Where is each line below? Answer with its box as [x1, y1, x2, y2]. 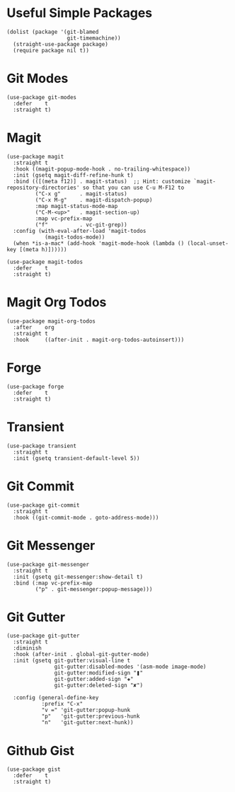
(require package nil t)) [13, 47, 90, 54]
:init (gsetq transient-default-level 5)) [13, 454, 140, 461]
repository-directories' [6, 184, 80, 191]
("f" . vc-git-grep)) [35, 221, 128, 228]
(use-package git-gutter [6, 632, 80, 640]
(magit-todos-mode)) [44, 234, 105, 241]
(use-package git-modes [6, 93, 77, 101]
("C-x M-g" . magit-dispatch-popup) [35, 196, 153, 203]
